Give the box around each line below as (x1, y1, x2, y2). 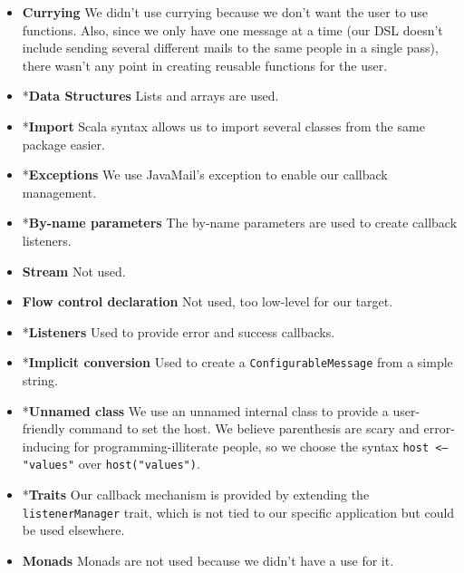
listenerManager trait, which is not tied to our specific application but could (22, 502, 455, 521)
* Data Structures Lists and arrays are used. (22, 86, 279, 105)
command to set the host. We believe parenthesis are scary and (69, 419, 420, 438)
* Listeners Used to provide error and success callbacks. (22, 322, 335, 341)
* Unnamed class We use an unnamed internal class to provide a (22, 401, 389, 420)
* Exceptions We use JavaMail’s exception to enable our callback (22, 165, 388, 184)
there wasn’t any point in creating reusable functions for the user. (22, 55, 388, 74)
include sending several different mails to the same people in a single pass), (22, 38, 439, 57)
